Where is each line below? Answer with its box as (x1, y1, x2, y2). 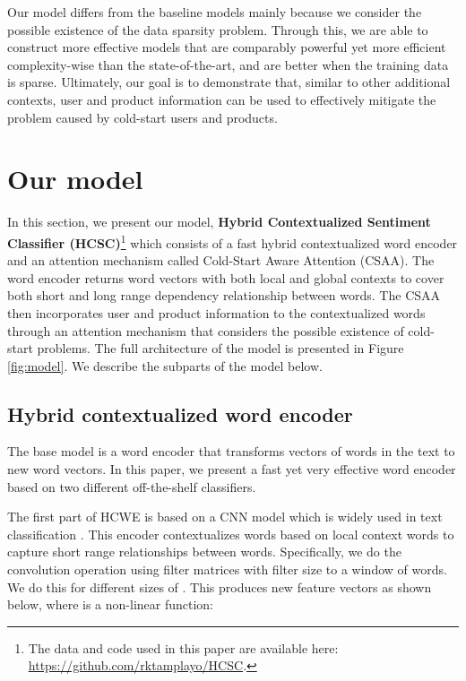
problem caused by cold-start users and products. (7, 108, 278, 126)
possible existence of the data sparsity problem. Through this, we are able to (7, 20, 428, 39)
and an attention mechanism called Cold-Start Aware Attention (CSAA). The (7, 251, 435, 270)
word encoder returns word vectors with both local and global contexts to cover (7, 268, 444, 287)
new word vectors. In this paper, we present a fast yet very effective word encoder (7, 460, 456, 478)
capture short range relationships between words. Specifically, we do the (7, 542, 401, 561)
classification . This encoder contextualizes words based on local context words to (7, 524, 454, 543)
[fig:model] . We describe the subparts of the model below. (7, 356, 323, 375)
